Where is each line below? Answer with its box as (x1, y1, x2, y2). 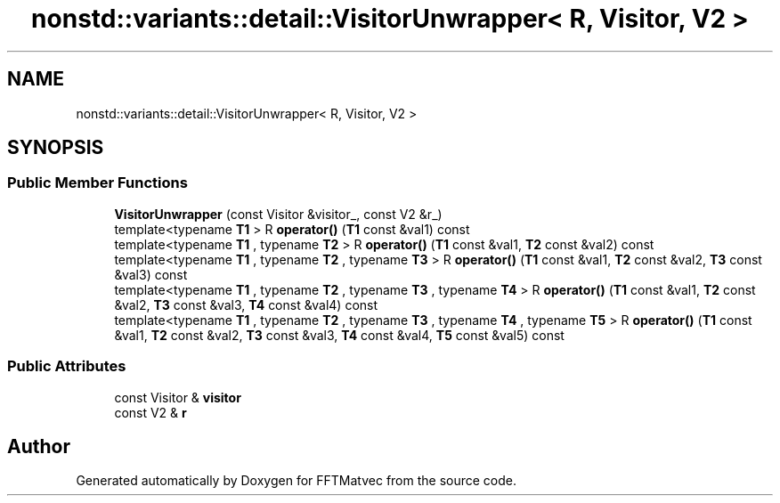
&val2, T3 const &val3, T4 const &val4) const (114, 296, 378, 312)
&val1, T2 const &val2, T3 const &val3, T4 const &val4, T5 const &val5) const (114, 327, 565, 343)
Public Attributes (7, 357, 126, 376)
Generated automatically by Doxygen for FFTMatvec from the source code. (76, 473, 517, 489)
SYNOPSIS (7, 136, 104, 159)
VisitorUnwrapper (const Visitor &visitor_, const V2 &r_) (114, 206, 443, 222)
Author (7, 434, 70, 458)
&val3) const (114, 266, 188, 282)
